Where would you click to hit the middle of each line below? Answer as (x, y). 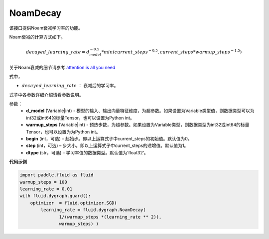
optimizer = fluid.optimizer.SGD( (73, 203)
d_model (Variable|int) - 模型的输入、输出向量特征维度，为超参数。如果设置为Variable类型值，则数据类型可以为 (140, 111)
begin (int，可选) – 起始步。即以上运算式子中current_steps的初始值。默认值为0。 (109, 139)
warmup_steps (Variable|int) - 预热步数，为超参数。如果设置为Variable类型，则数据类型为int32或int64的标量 (138, 125)
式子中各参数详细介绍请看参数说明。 (46, 95)
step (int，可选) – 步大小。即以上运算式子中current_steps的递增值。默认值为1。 (107, 146)
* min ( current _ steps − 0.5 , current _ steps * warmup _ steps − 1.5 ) (172, 52)
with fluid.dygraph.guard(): (55, 196)
